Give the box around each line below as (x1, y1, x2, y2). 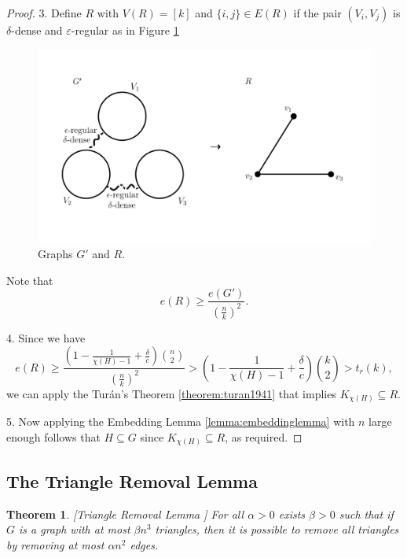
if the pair (293, 5, 342, 20)
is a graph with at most (19, 521, 130, 538)
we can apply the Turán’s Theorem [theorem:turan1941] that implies (6, 385, 336, 401)
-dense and (11, 22, 63, 38)
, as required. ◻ (225, 428, 302, 445)
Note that (6, 272, 53, 288)
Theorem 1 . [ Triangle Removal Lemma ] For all (6, 505, 244, 522)
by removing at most (6, 536, 104, 552)
